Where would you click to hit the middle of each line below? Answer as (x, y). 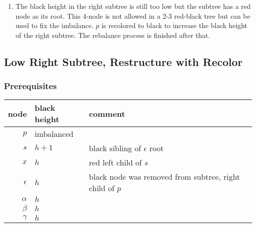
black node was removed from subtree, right (164, 177)
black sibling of (115, 148)
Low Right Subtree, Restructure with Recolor (123, 61)
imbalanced (54, 134)
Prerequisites (31, 86)
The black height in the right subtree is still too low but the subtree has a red (133, 6)
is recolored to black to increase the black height (175, 25)
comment (107, 113)
